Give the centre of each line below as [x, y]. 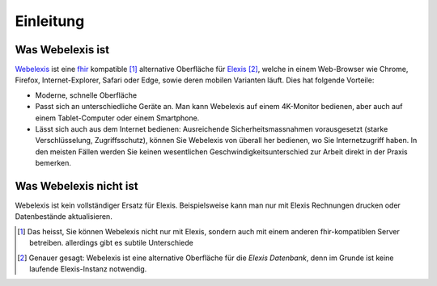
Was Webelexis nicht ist [76, 186]
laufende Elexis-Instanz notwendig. [88, 269]
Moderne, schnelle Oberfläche [86, 95]
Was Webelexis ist [62, 50]
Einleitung [50, 21]
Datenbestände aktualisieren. [64, 217]
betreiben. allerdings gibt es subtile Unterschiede [111, 243]
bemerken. [53, 163]
